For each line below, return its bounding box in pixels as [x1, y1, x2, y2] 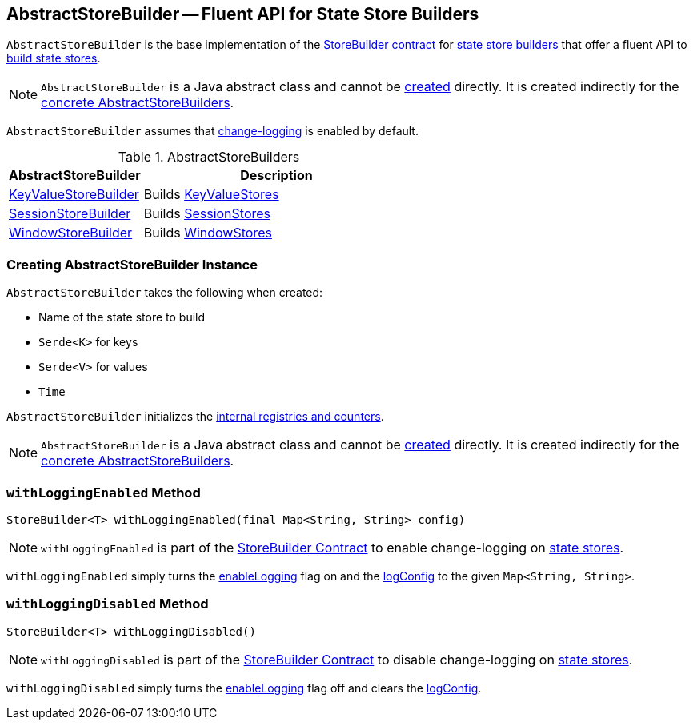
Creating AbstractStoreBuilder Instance [6, 256, 258, 273]
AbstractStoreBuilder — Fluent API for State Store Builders [6, 4, 479, 24]
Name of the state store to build [38, 310, 206, 325]
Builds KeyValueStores [143, 186, 279, 203]
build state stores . [6, 51, 101, 66]
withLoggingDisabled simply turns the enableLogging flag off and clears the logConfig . [6, 680, 482, 695]
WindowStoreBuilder [9, 225, 133, 241]
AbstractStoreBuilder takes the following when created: [6, 285, 323, 300]
